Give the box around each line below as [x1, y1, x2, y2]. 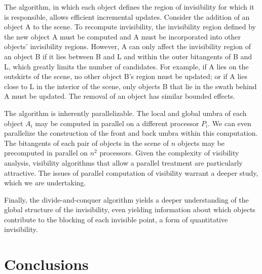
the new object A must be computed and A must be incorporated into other [4, 31, 241, 42]
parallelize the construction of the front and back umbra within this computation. [4, 128, 258, 138]
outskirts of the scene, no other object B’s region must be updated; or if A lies [4, 71, 247, 82]
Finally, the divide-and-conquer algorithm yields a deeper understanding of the [4, 194, 249, 205]
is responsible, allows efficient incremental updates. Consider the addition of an [4, 11, 250, 22]
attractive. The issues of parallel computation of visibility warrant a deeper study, [4, 167, 258, 178]
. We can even [208, 118, 251, 128]
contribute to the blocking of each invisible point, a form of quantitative [4, 214, 228, 224]
